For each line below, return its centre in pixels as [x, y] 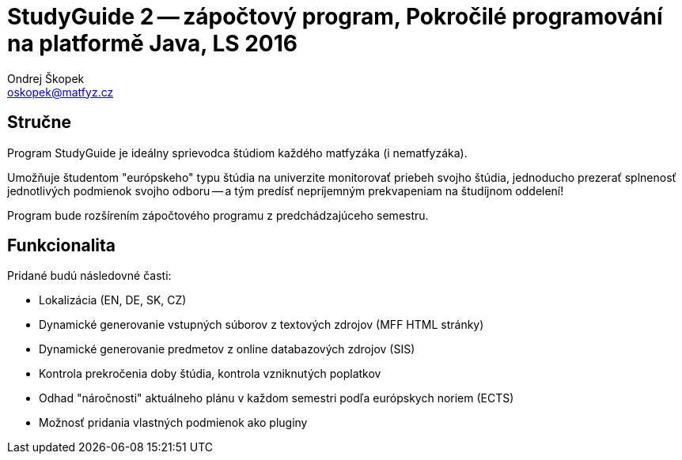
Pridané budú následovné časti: [89, 276]
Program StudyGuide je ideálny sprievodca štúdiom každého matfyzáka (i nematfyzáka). [237, 153]
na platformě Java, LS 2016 [152, 43]
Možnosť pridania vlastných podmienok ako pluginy [173, 423]
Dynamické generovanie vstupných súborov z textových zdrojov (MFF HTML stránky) [261, 325]
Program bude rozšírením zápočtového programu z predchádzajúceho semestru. [218, 215]
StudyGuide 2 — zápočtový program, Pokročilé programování [335, 17]
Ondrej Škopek [46, 78]
